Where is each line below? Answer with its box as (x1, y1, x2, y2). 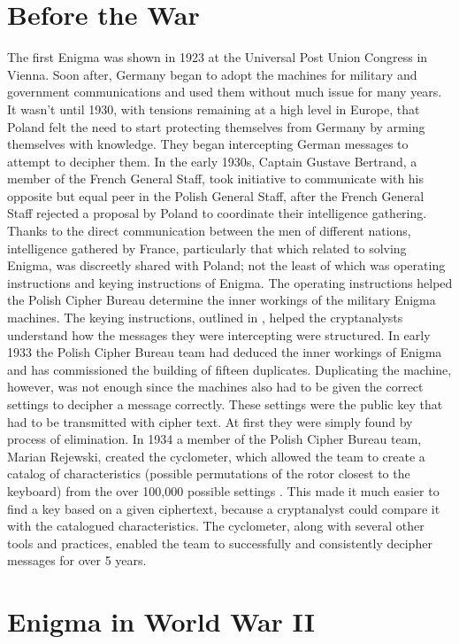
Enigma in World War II (7, 603, 315, 640)
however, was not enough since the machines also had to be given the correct (7, 377, 424, 396)
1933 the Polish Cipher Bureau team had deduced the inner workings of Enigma (7, 343, 442, 361)
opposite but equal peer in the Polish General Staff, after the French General (7, 186, 425, 205)
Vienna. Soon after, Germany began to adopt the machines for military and (7, 65, 417, 83)
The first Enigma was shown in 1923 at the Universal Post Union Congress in (7, 48, 428, 66)
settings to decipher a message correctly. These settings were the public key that (7, 395, 443, 413)
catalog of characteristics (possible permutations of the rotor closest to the (7, 464, 410, 483)
